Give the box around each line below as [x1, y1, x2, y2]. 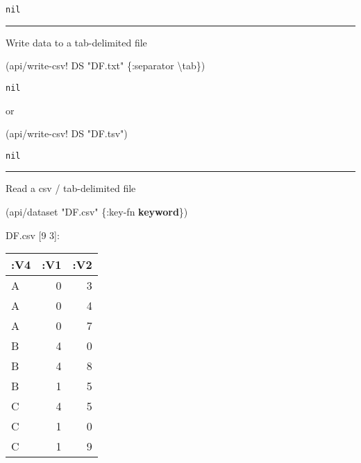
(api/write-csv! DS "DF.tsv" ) [6, 126, 128, 141]
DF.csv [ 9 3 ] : [6, 227, 60, 242]
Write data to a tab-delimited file [6, 35, 147, 49]
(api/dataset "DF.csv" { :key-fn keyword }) [6, 204, 188, 218]
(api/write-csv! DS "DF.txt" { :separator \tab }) [6, 58, 205, 73]
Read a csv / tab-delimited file [6, 181, 136, 195]
